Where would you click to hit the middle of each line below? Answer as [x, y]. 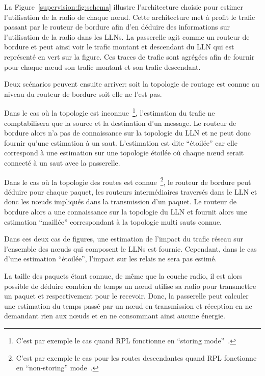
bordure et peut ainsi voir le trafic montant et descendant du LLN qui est [119, 47]
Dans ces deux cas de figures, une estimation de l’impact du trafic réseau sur [124, 239]
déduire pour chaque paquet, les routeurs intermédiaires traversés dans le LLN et [131, 191]
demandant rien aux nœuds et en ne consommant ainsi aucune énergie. [115, 316]
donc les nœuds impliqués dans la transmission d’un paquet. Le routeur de [120, 202]
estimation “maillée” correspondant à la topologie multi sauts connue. [113, 221]
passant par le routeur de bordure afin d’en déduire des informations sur [117, 27]
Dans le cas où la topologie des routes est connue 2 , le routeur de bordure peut [128, 181]
